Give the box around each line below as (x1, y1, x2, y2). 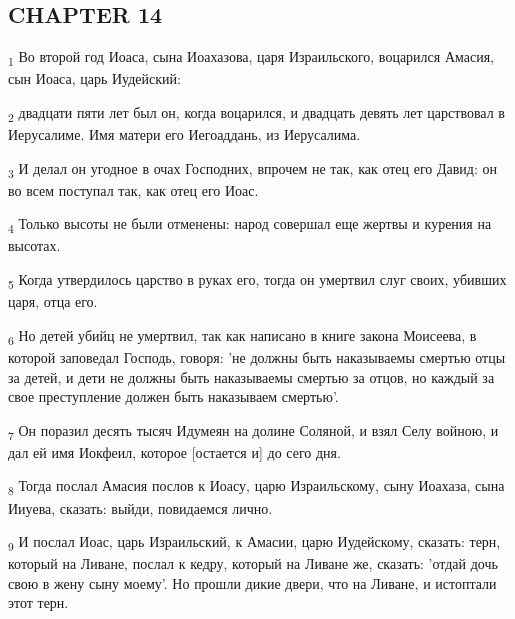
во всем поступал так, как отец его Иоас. (8, 179, 259, 200)
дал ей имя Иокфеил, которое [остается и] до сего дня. (8, 441, 341, 462)
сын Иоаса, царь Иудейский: (8, 68, 181, 89)
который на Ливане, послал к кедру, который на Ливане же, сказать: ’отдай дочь (8, 553, 498, 574)
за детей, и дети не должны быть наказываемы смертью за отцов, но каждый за (8, 366, 495, 387)
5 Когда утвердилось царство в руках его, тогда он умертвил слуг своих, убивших (8, 269, 507, 292)
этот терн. (8, 592, 69, 613)
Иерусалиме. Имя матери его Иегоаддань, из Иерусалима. (8, 124, 361, 145)
